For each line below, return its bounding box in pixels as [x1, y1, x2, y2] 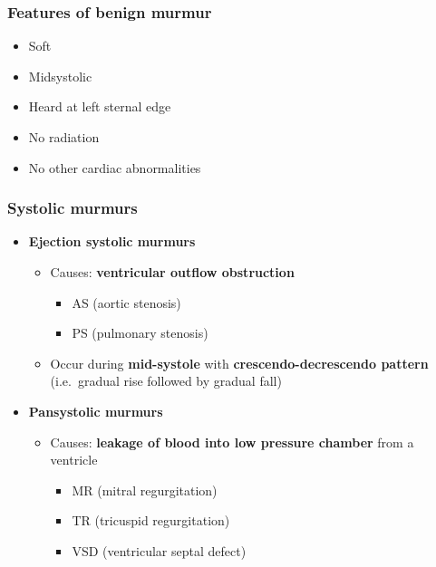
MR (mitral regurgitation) [72, 480, 218, 499]
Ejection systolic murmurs [28, 232, 196, 251]
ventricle [50, 450, 98, 469]
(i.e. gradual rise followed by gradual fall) [50, 371, 282, 390]
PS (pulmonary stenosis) [72, 323, 208, 342]
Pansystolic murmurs [28, 401, 163, 420]
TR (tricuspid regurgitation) [72, 511, 230, 530]
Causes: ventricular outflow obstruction [50, 263, 295, 281]
